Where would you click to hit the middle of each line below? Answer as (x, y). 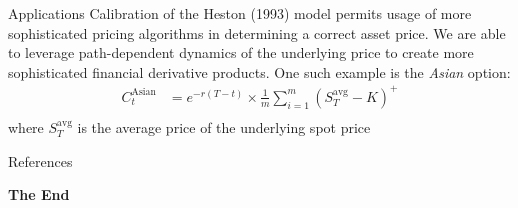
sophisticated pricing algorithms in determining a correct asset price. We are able (257, 32)
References (40, 160)
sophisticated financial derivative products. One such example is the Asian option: (259, 71)
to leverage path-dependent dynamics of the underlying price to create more (241, 52)
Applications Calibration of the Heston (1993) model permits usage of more (240, 13)
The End (39, 194)
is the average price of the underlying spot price (224, 126)
